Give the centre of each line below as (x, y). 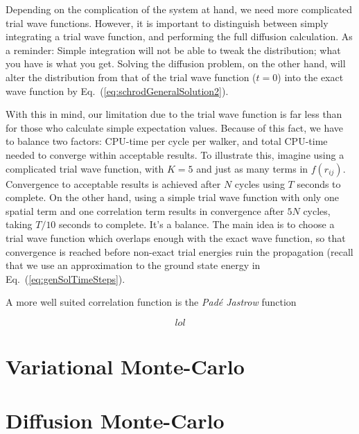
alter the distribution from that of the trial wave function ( (131, 77)
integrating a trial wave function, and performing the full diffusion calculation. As (179, 36)
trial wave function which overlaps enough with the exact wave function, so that (176, 237)
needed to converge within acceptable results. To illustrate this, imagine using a (175, 154)
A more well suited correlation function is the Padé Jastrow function (151, 302)
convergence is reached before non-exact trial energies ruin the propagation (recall (179, 251)
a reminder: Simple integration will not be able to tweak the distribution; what (173, 50)
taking (19, 224)
